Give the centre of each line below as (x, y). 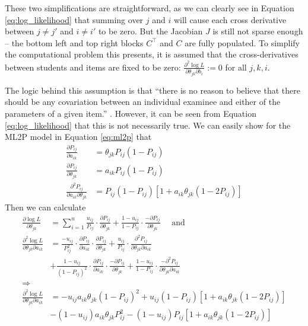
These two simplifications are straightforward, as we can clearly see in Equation (150, 8)
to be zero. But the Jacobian (150, 31)
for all (236, 67)
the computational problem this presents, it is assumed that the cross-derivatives (152, 54)
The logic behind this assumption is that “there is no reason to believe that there (153, 90)
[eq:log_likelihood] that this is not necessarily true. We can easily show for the (148, 125)
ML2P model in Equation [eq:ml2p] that (78, 137)
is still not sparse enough (258, 31)
